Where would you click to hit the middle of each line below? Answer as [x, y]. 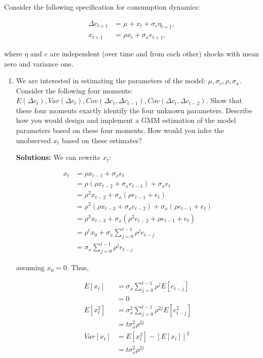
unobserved [33, 140]
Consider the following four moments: [74, 90]
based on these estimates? [102, 140]
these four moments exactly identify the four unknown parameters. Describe [134, 110]
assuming [30, 267]
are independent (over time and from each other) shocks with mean [155, 53]
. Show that [224, 100]
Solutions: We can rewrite [58, 157]
